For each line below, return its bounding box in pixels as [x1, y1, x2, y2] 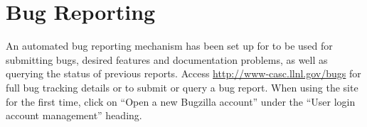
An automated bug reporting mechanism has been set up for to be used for [6, 38, 333, 53]
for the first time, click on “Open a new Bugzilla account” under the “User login [6, 94, 356, 109]
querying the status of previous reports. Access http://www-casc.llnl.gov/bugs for [6, 66, 361, 81]
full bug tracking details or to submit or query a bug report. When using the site [6, 79, 358, 94]
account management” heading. [6, 108, 142, 123]
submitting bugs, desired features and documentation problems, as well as [6, 52, 328, 67]
